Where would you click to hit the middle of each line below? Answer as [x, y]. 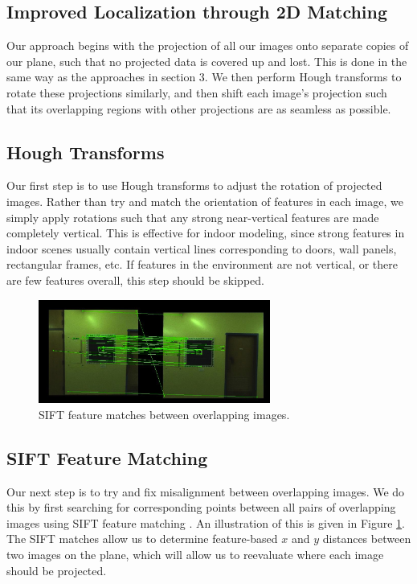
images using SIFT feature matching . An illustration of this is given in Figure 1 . [206, 522]
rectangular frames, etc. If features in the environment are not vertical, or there [202, 264]
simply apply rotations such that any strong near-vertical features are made [193, 217]
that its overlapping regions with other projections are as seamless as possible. [199, 108]
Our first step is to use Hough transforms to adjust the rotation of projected [194, 185]
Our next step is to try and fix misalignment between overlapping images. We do [206, 491]
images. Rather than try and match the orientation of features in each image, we [205, 201]
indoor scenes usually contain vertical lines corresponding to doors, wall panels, [202, 248]
